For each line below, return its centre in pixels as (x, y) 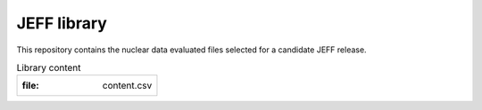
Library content (49, 68)
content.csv (127, 86)
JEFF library (62, 23)
